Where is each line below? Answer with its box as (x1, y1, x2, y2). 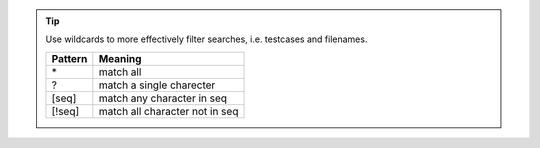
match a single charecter (98, 78, 216, 92)
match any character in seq (98, 91, 228, 105)
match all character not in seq (98, 104, 239, 118)
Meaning (98, 51, 142, 65)
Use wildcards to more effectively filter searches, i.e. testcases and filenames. (45, 33, 368, 45)
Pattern (51, 51, 88, 65)
